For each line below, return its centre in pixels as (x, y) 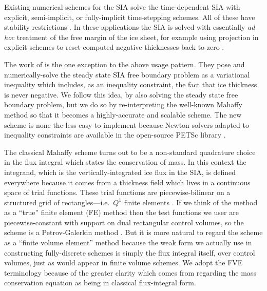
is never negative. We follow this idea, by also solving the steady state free (121, 94)
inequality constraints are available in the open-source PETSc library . (115, 135)
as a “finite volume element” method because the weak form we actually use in (128, 242)
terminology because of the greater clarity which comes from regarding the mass (130, 272)
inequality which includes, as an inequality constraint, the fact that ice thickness (131, 84)
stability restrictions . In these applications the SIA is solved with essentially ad (130, 27)
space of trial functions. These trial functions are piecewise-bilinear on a (117, 192)
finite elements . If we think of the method (191, 202)
